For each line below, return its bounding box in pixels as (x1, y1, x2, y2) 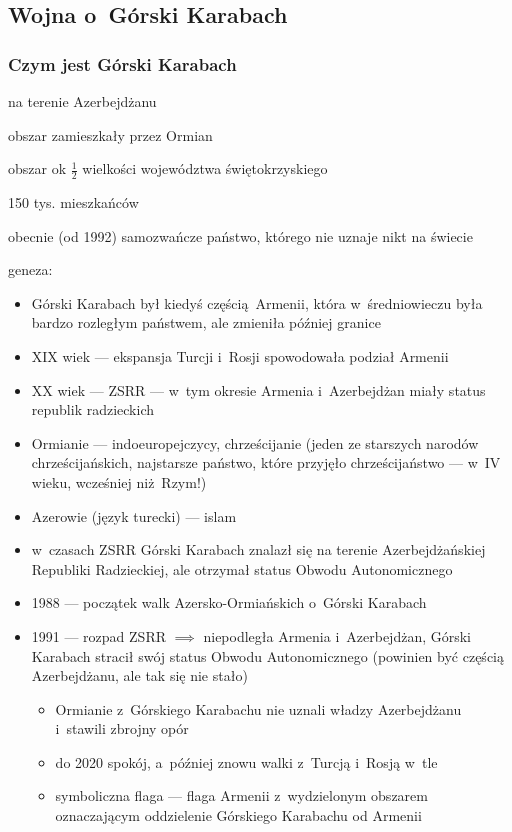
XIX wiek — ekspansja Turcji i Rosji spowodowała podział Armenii (31, 345, 449, 366)
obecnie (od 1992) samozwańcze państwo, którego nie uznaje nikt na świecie (8, 225, 473, 246)
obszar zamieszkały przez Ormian (8, 124, 213, 145)
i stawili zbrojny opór (55, 718, 189, 739)
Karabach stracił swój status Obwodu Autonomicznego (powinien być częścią (31, 645, 504, 666)
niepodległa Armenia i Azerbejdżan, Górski (203, 625, 471, 646)
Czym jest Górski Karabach (8, 51, 237, 76)
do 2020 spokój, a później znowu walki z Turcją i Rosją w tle (55, 751, 438, 772)
